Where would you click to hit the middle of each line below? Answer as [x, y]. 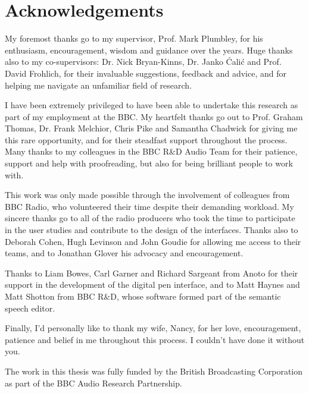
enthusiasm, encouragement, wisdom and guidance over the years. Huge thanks [149, 50]
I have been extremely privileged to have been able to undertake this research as [152, 105]
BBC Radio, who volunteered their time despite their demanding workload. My [149, 206]
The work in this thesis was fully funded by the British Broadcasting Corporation [154, 371]
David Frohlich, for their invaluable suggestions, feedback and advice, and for [146, 73]
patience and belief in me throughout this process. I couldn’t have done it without [155, 339]
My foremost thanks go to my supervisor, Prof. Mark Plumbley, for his [134, 38]
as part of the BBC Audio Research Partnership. [93, 383]
